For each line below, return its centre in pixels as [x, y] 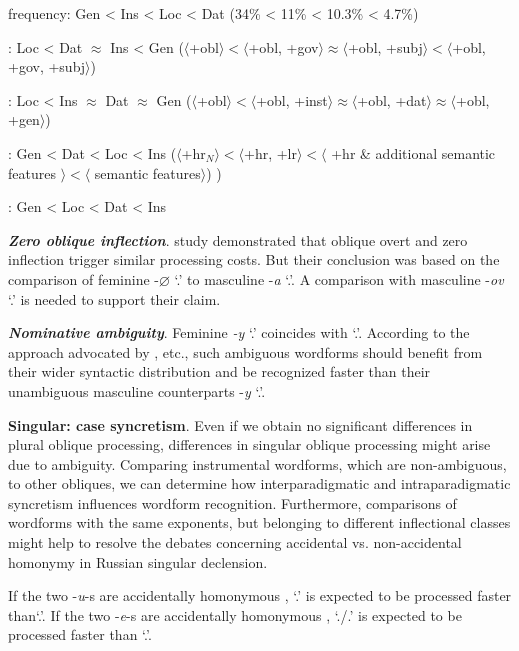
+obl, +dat [392, 99]
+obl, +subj [385, 46]
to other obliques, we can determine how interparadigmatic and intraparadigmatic [259, 483]
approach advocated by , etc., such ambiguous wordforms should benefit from [245, 351]
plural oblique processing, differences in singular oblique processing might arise [249, 444]
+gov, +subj [47, 66]
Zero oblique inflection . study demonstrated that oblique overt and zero [238, 239]
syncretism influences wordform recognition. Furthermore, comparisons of [232, 502]
